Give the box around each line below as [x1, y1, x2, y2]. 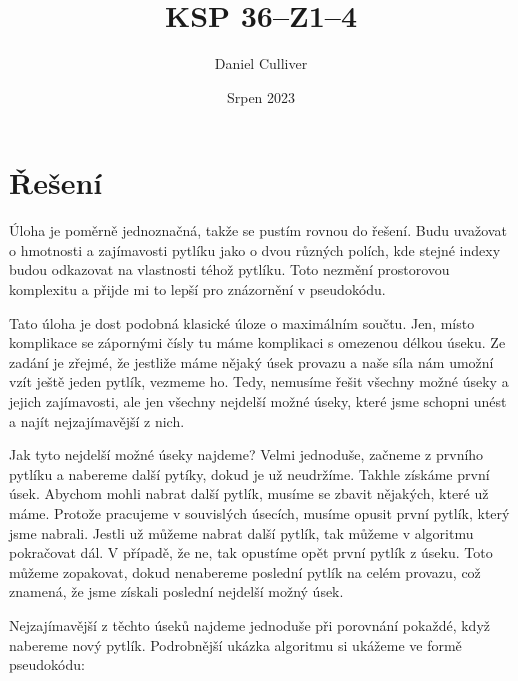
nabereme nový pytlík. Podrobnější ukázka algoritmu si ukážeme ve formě [9, 634, 462, 655]
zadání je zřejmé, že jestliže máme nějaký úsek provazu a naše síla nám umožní [9, 351, 494, 372]
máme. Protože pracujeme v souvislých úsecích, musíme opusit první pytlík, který [9, 502, 510, 523]
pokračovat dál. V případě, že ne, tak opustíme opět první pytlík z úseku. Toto [9, 542, 493, 563]
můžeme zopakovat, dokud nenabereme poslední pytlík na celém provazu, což [9, 561, 481, 582]
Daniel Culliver [214, 53, 308, 74]
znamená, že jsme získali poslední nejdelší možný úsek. [9, 581, 344, 602]
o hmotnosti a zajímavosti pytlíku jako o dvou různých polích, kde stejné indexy [9, 239, 501, 260]
